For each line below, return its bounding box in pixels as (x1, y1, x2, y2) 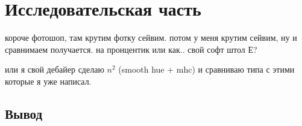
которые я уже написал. (5, 74, 92, 87)
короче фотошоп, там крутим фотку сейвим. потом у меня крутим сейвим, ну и (5, 31, 297, 44)
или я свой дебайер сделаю (5, 63, 104, 76)
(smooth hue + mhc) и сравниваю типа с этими (118, 63, 295, 76)
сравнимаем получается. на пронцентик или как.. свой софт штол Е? (5, 43, 257, 55)
